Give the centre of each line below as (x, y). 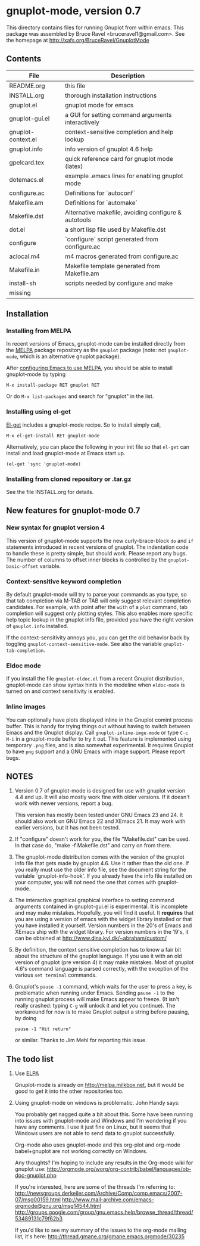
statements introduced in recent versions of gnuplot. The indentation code (97, 547)
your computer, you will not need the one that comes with (85, 883)
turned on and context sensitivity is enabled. (61, 691)
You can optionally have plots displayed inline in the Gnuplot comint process (100, 720)
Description (128, 76)
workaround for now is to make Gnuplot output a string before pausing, (102, 1012)
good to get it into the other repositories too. (69, 1091)
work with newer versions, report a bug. (64, 803)
